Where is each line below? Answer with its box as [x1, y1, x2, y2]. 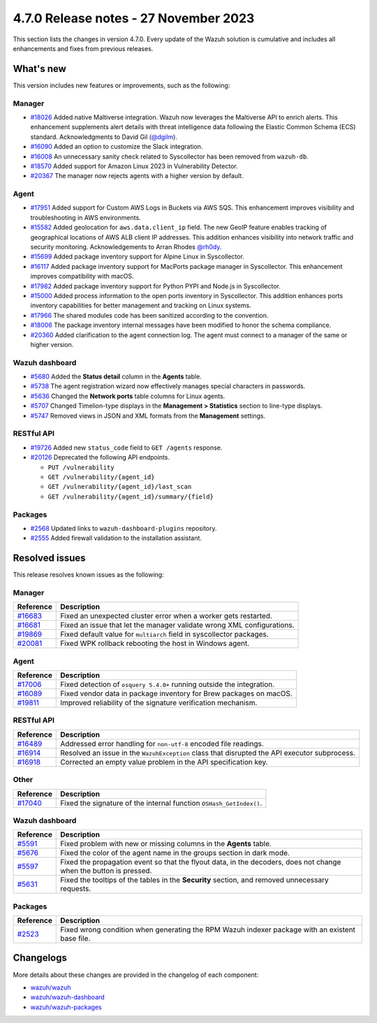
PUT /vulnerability [47, 463, 114, 471]
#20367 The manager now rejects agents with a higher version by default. [30, 172, 244, 180]
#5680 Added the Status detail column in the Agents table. [30, 372, 202, 381]
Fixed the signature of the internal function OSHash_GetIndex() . [60, 798, 263, 808]
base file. [60, 934, 91, 943]
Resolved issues [13, 552, 87, 564]
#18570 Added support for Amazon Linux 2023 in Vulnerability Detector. [30, 161, 238, 170]
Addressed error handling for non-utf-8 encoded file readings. [60, 739, 265, 749]
